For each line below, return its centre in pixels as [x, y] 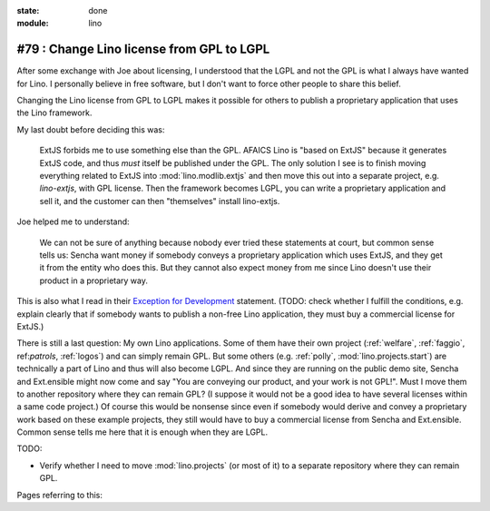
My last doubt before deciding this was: [91, 129]
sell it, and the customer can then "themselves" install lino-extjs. [160, 201]
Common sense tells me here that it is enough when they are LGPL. [142, 432]
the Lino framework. [54, 113]
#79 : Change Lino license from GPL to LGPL [143, 49]
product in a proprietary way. [94, 280]
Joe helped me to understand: [73, 221]
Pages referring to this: [60, 495]
